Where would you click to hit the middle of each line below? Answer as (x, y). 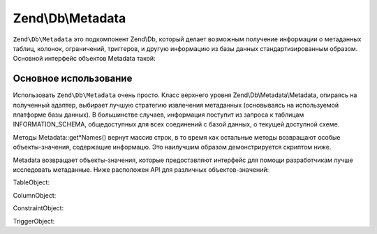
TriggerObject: (34, 221)
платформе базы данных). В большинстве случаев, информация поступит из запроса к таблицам (158, 115)
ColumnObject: (35, 195)
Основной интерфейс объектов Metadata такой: (84, 59)
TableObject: (31, 182)
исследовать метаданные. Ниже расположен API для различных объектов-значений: (141, 169)
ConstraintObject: (38, 208)
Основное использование (73, 79)
